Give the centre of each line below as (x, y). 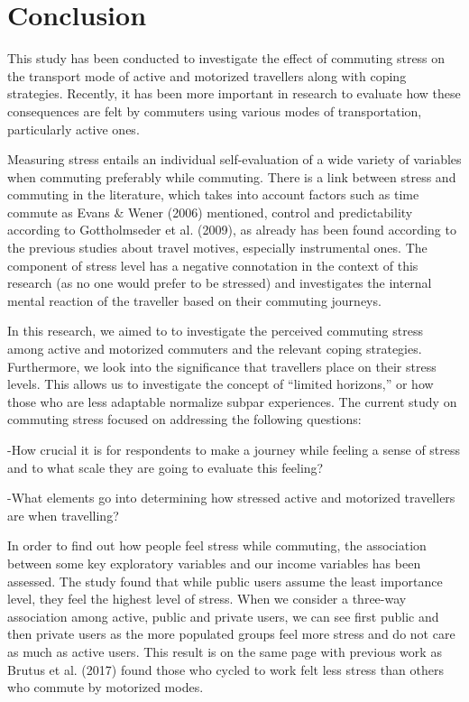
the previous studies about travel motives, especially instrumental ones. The (217, 248)
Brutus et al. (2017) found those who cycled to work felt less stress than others (225, 669)
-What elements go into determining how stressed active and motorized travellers (231, 498)
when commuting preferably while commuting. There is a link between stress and (232, 176)
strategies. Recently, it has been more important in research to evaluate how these (234, 93)
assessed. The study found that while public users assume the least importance (225, 581)
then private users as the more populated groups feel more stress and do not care (231, 634)
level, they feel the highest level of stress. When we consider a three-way (207, 599)
